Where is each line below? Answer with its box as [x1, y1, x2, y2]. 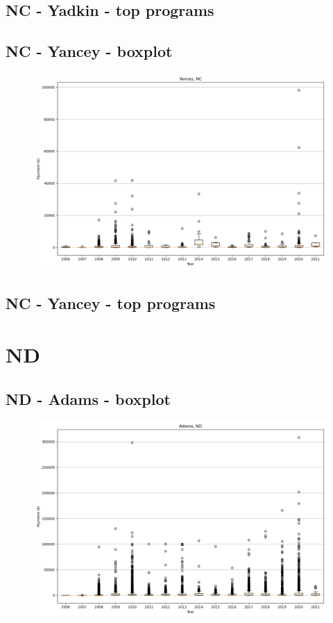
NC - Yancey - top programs [6, 292, 216, 314]
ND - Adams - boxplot [6, 388, 171, 409]
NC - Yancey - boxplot [6, 40, 173, 62]
